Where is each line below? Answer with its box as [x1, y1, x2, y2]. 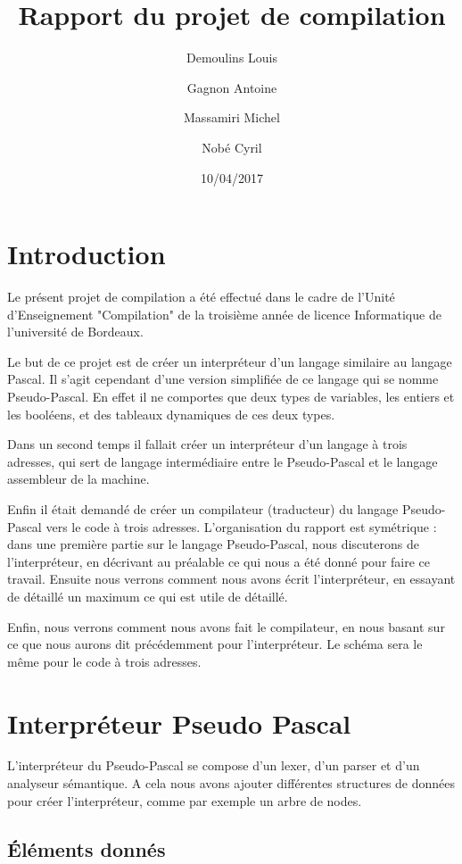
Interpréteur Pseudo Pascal [7, 704, 351, 741]
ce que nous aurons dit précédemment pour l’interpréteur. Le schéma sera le [7, 635, 423, 653]
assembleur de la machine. [7, 469, 150, 488]
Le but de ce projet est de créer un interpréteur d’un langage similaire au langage [7, 352, 452, 370]
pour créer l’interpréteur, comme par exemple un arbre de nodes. [7, 791, 362, 810]
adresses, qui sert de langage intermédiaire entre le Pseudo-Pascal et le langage [7, 452, 438, 470]
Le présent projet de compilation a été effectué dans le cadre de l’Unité [7, 287, 395, 306]
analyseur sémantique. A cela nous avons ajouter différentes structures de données [7, 774, 456, 793]
